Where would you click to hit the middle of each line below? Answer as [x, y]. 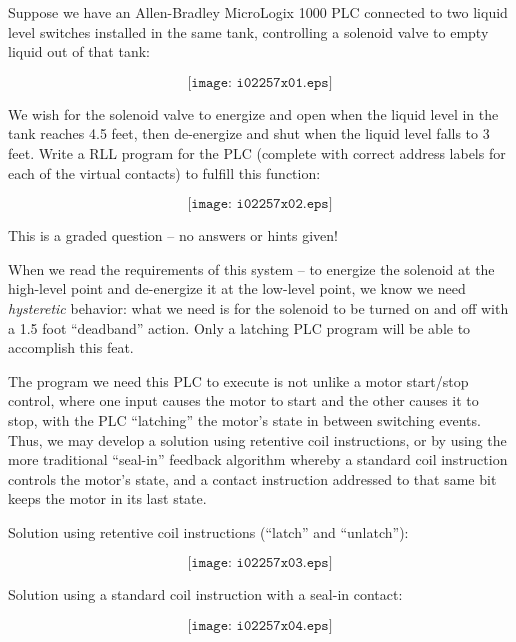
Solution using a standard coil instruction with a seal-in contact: [205, 594]
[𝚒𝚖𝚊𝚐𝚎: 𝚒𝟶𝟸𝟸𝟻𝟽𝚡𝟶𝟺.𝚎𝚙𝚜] [260, 626]
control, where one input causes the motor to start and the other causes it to [243, 400]
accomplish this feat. [71, 347]
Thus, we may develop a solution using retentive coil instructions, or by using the [257, 439]
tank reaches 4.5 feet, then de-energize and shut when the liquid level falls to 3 [249, 133]
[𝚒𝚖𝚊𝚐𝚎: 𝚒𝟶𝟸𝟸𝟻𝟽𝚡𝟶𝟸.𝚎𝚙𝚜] [260, 204]
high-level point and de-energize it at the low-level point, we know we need [237, 288]
